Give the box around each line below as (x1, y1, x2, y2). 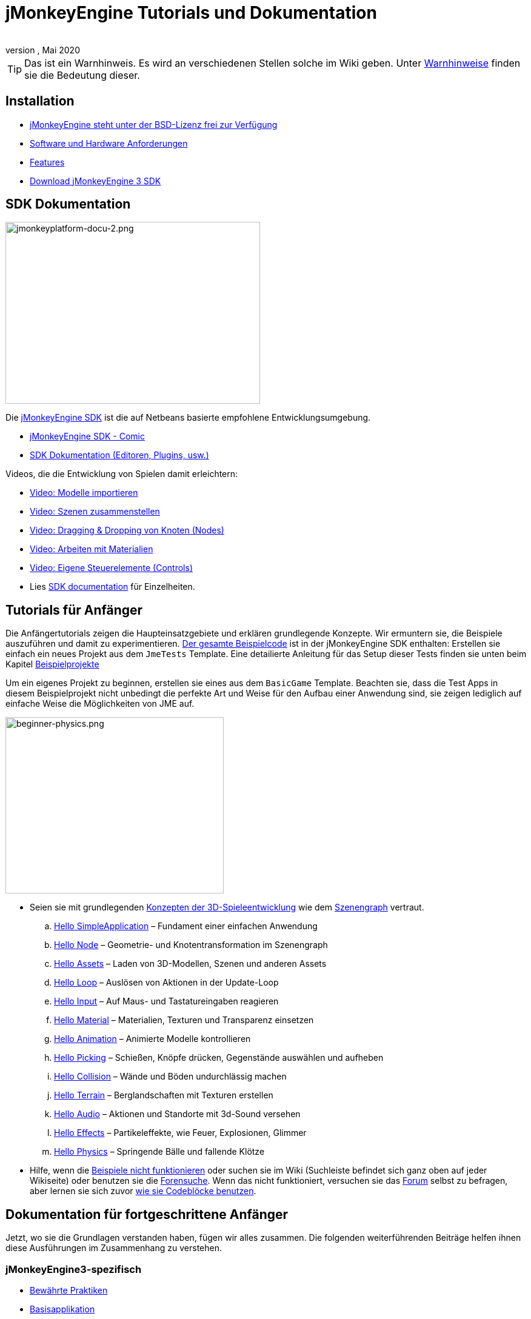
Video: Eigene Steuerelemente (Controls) (30, 563, 193, 573)
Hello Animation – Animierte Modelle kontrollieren (54, 1033, 251, 1044)
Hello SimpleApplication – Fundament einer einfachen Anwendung (54, 921, 318, 932)
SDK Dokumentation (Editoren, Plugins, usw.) (30, 450, 209, 461)
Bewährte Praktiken (30, 1284, 108, 1295)
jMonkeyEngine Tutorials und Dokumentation (5, 2, 377, 23)
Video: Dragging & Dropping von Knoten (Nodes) (30, 525, 224, 536)
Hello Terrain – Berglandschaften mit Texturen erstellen (54, 1090, 273, 1101)
